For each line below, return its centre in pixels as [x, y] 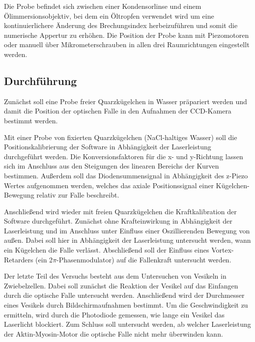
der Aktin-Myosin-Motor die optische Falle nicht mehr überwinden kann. [113, 333]
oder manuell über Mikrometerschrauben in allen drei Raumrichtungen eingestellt [127, 44]
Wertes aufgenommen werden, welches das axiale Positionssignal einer [109, 185]
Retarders [19, 259]
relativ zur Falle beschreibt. [78, 195]
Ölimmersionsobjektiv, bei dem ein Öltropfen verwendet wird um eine [109, 15]
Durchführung [41, 80]
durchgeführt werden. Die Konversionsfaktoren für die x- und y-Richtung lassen [124, 156]
